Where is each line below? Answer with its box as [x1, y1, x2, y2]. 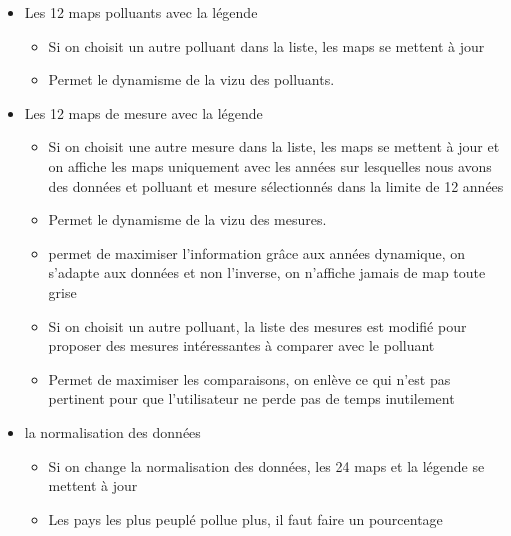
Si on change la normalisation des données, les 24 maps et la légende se [48, 455, 485, 476]
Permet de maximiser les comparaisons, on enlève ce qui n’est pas [48, 368, 451, 389]
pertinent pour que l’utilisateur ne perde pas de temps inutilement [48, 388, 455, 409]
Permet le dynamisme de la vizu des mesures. [48, 209, 327, 230]
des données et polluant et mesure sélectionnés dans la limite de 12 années [48, 175, 504, 196]
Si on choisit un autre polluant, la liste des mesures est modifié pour [48, 315, 467, 336]
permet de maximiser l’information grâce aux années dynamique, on [48, 242, 466, 263]
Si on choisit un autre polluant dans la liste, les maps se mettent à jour [48, 35, 485, 56]
